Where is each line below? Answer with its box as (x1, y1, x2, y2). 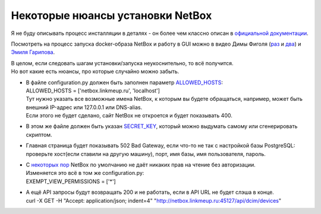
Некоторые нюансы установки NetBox (11, 9, 212, 22)
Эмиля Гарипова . (11, 49, 55, 56)
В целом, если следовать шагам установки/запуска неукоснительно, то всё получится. (11, 59, 234, 66)
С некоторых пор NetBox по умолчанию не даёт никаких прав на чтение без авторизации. (26, 161, 256, 168)
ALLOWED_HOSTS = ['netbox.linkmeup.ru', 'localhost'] (26, 87, 160, 94)
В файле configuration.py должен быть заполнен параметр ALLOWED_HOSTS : (26, 79, 223, 86)
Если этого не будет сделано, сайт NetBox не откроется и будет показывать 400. (26, 112, 233, 119)
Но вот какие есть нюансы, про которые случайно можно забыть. (11, 68, 180, 75)
